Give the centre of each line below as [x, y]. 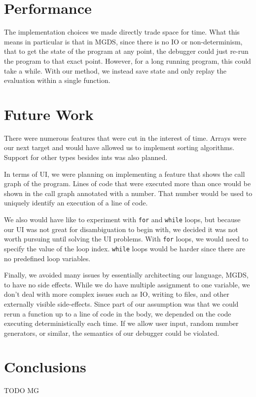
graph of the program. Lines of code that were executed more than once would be [128, 183]
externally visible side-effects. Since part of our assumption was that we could [121, 303]
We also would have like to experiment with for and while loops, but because [122, 219]
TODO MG [22, 390]
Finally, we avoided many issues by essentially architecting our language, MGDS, [126, 275]
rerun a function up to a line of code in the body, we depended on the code [118, 313]
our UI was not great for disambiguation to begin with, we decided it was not [121, 229]
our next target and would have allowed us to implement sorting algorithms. [119, 147]
